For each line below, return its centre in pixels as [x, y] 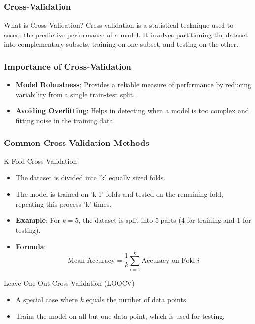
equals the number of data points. [137, 299]
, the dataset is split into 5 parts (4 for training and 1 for [165, 220]
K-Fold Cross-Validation [41, 161]
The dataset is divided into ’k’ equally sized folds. [91, 177]
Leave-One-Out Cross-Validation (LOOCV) [69, 283]
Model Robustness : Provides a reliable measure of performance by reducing [133, 85]
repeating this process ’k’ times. [64, 203]
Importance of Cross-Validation [68, 66]
